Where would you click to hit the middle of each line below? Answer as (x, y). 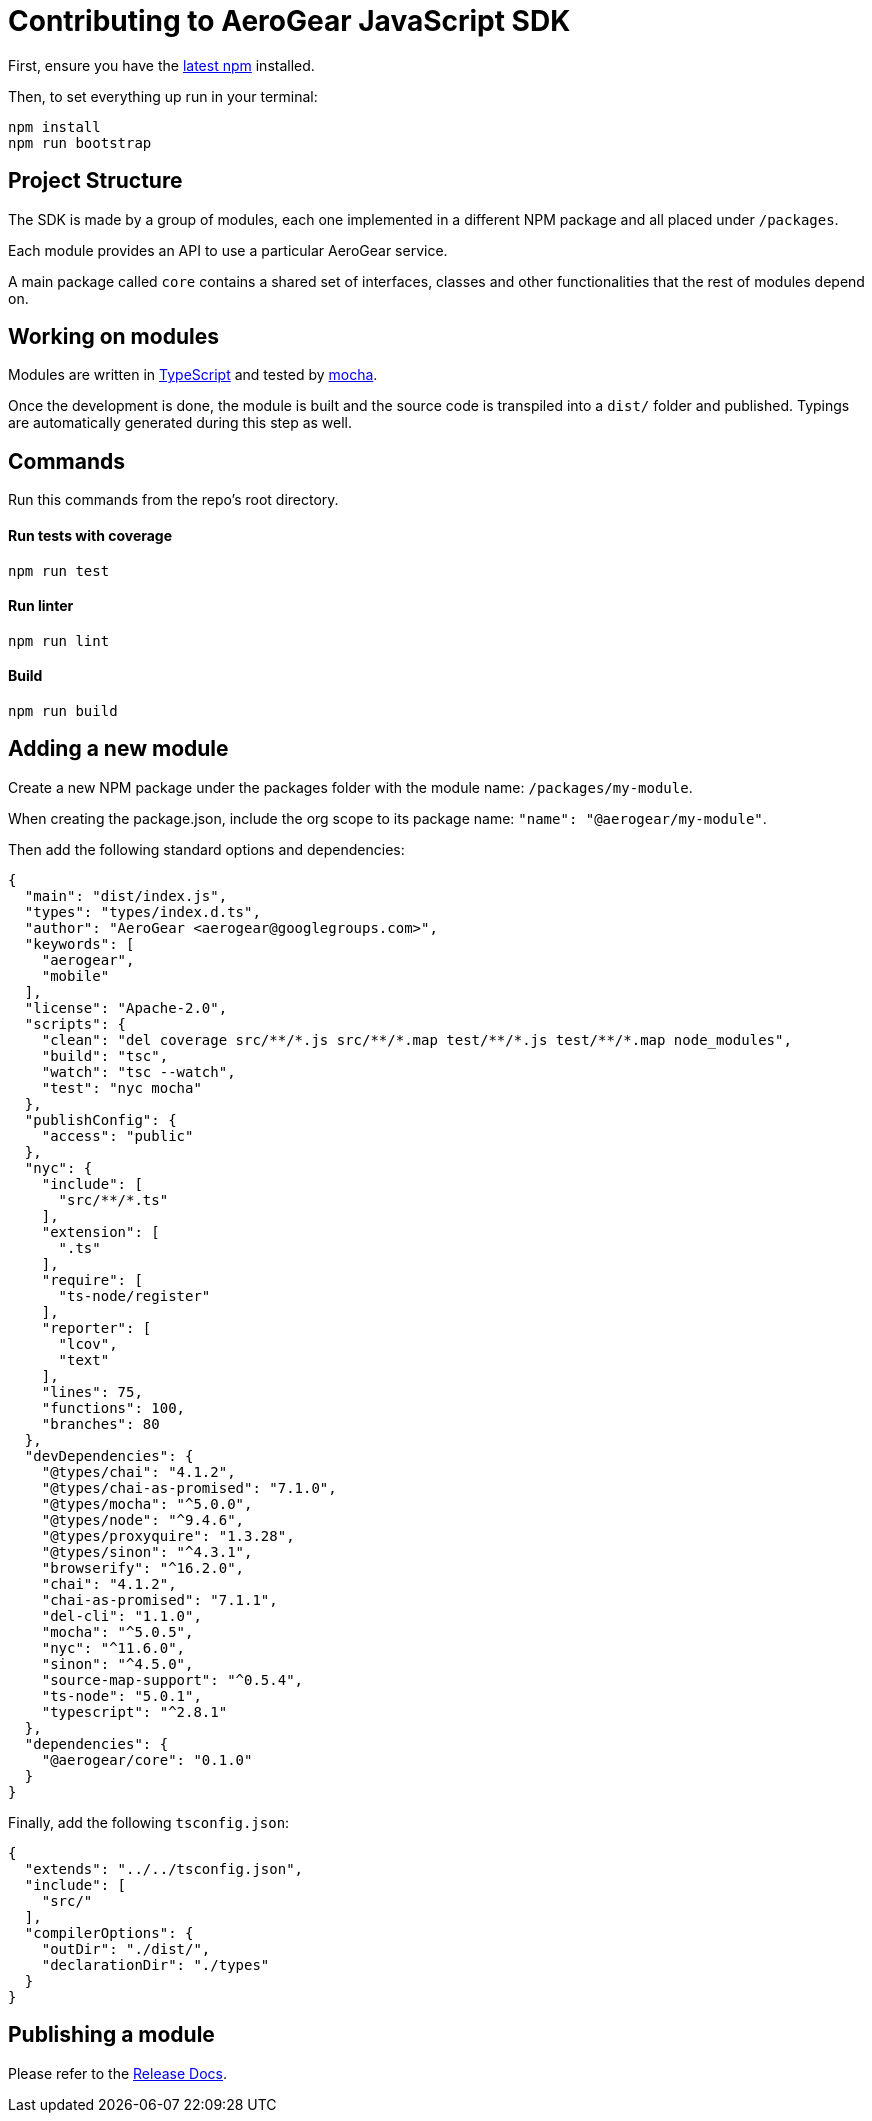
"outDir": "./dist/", (126, 1948)
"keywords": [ (79, 943)
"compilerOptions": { (109, 1932)
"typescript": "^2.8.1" (134, 1711)
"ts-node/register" (134, 1295)
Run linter (41, 606)
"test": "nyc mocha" (121, 1087)
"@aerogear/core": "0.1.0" (147, 1759)
